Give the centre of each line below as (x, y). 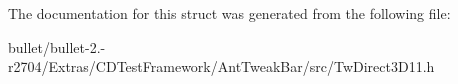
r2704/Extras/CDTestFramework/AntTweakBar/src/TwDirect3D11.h (221, 66)
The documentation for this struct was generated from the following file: (229, 13)
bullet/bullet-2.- (57, 46)
